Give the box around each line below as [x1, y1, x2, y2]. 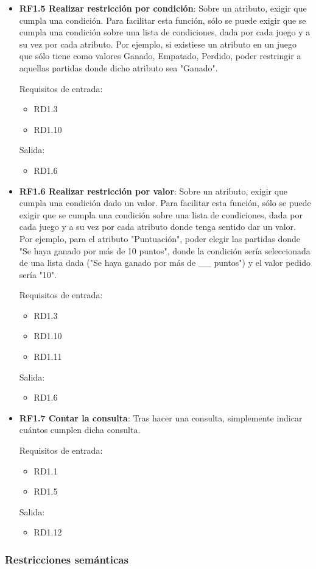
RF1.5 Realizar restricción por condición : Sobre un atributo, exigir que [19, 2, 307, 14]
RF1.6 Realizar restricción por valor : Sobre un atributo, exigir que [19, 184, 288, 197]
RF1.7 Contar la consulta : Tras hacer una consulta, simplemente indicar [19, 411, 303, 424]
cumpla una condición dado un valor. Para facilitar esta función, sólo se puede [19, 196, 311, 209]
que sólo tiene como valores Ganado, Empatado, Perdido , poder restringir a [19, 49, 301, 62]
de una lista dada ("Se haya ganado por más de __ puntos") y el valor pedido [19, 256, 311, 269]
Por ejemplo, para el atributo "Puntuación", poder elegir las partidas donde [19, 232, 301, 245]
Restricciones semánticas [5, 551, 128, 567]
